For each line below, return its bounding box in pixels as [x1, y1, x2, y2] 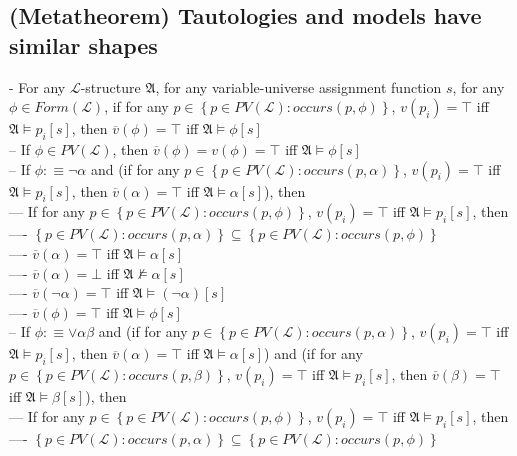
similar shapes [9, 29, 158, 60]
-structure [80, 76, 141, 97]
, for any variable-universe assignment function [155, 76, 442, 97]
